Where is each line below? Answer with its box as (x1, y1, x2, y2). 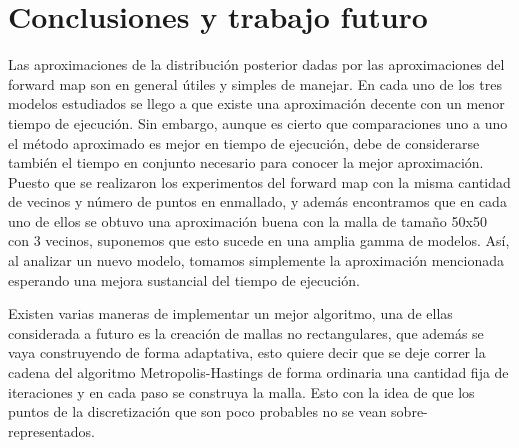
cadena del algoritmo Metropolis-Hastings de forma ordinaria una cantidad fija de (8, 362, 509, 383)
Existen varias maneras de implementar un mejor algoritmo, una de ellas (8, 303, 453, 324)
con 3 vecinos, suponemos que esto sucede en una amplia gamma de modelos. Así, (8, 230, 510, 251)
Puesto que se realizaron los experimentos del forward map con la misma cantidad (8, 171, 511, 192)
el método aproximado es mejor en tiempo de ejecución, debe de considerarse (8, 132, 480, 153)
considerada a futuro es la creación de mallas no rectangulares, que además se (8, 322, 484, 343)
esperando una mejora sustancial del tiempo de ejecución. (8, 269, 360, 290)
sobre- (391, 401, 428, 422)
